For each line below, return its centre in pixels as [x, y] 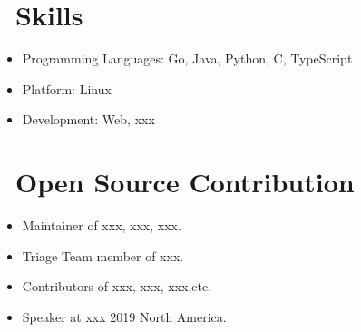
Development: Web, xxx [88, 119]
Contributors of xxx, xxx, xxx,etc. [117, 286]
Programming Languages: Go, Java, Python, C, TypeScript [187, 59]
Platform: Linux [67, 88]
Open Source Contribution [185, 182]
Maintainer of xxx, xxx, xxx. [102, 225]
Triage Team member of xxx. [103, 255]
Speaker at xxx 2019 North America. [124, 316]
